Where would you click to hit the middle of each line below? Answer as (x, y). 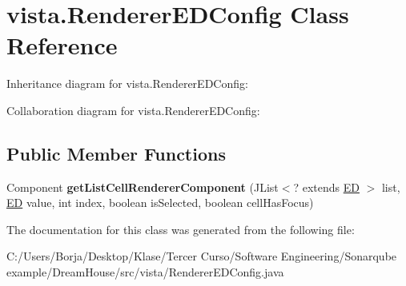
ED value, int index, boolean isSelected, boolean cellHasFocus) (160, 203)
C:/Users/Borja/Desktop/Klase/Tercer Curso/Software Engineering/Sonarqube (202, 256)
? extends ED (326, 187)
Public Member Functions (116, 153)
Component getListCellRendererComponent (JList (143, 187)
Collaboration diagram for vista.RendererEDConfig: (133, 110)
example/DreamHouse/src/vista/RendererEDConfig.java (145, 272)
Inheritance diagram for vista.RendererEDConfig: (127, 83)
